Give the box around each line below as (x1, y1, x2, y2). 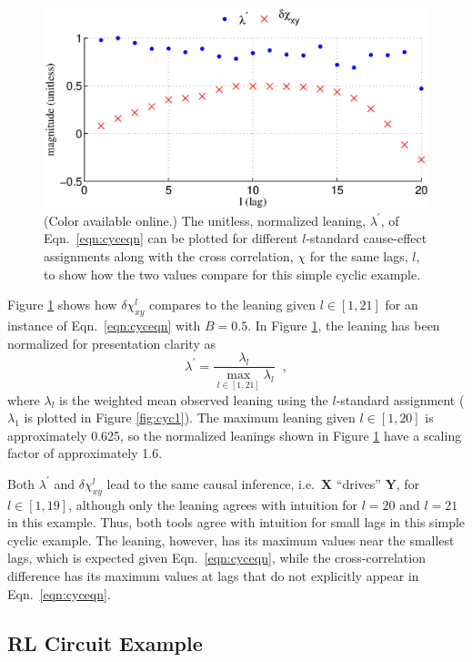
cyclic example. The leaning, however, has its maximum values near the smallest (7, 530, 455, 549)
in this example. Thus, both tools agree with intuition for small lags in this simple (7, 513, 466, 532)
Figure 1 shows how (7, 295, 117, 314)
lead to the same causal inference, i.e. (106, 474, 316, 493)
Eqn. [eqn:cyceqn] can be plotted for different (44, 229, 298, 248)
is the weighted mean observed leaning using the (59, 390, 328, 409)
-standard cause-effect (306, 229, 427, 248)
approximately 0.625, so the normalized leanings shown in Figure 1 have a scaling (7, 425, 462, 444)
